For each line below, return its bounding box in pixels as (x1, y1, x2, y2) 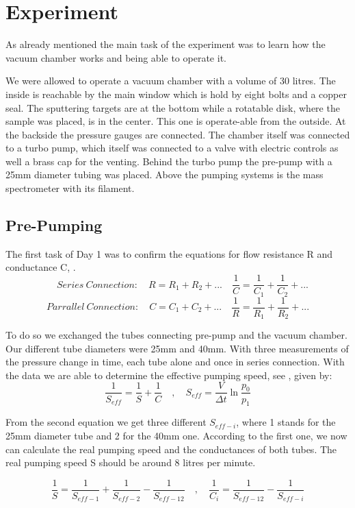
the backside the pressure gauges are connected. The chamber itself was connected (5, 127, 350, 141)
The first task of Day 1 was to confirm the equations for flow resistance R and (5, 246, 333, 261)
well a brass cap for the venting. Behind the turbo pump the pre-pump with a (5, 154, 332, 168)
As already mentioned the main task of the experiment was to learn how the (5, 37, 326, 51)
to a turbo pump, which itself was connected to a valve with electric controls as (5, 141, 339, 155)
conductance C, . (5, 260, 76, 274)
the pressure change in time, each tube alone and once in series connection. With (5, 354, 345, 369)
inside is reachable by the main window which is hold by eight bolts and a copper (5, 86, 347, 101)
